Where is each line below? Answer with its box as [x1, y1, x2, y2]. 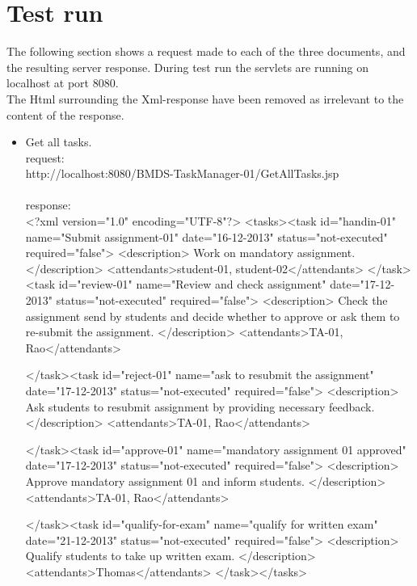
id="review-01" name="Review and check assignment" [58, 276, 326, 293]
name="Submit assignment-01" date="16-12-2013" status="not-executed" [25, 228, 388, 245]
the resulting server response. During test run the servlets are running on [6, 58, 369, 75]
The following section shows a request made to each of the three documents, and [6, 43, 406, 60]
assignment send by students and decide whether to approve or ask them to [25, 307, 400, 324]
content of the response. [6, 106, 124, 123]
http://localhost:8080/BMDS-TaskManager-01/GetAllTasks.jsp [25, 165, 339, 182]
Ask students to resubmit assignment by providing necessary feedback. [25, 398, 375, 415]
